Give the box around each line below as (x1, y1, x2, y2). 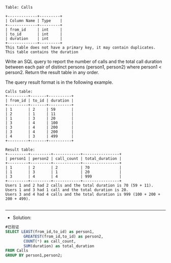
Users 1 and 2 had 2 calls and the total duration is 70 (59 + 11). (5, 183, 154, 188)
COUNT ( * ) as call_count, (23, 238, 76, 244)
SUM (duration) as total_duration (23, 243, 95, 249)
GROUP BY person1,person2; (5, 253, 63, 258)
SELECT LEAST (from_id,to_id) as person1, (5, 229, 95, 234)
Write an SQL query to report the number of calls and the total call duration (5, 59, 162, 64)
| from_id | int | (5, 27, 63, 32)
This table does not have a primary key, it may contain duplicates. (5, 45, 156, 50)
